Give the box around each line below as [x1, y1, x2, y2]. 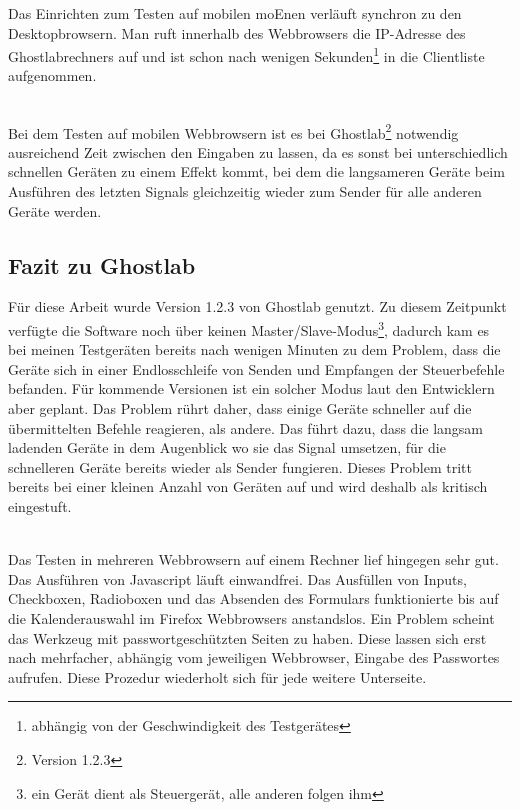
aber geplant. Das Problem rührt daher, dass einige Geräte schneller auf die [8, 398, 472, 419]
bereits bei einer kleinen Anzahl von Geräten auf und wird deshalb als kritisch [8, 476, 488, 497]
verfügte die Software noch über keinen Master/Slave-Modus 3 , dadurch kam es [8, 317, 490, 340]
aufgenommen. [8, 65, 97, 86]
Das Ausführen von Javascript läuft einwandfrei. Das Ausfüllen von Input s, [8, 568, 467, 589]
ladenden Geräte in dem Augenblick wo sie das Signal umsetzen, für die [8, 437, 446, 458]
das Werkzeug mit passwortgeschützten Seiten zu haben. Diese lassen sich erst [8, 627, 487, 648]
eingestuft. [8, 496, 72, 517]
